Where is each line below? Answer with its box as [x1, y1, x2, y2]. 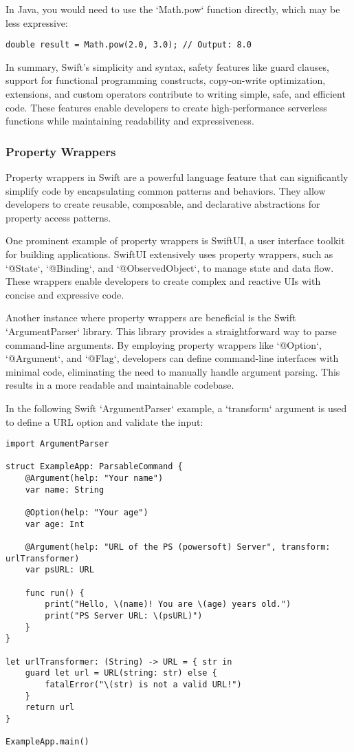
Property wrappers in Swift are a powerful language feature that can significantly [5, 170, 349, 184]
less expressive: [5, 15, 68, 30]
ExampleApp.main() [5, 737, 89, 747]
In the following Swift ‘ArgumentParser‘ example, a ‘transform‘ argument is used [5, 400, 347, 415]
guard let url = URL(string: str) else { [25, 668, 217, 678]
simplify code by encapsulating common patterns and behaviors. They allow [5, 183, 326, 197]
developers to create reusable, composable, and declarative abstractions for [5, 197, 320, 211]
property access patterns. [5, 210, 111, 224]
